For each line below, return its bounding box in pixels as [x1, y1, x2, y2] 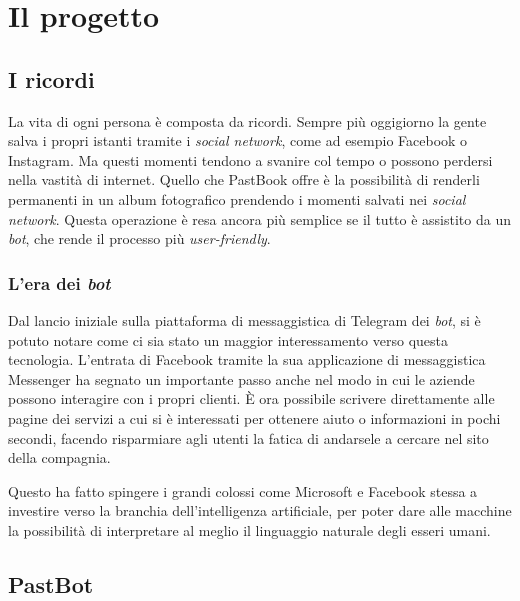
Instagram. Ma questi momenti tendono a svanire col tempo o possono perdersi [8, 149, 493, 170]
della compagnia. [8, 447, 111, 468]
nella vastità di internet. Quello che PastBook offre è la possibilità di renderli [8, 169, 480, 190]
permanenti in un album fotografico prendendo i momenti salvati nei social [8, 188, 466, 209]
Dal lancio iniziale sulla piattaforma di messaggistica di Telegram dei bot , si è [8, 309, 481, 330]
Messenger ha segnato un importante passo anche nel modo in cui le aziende [8, 368, 475, 389]
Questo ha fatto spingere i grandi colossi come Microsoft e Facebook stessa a [8, 480, 478, 501]
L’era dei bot [8, 270, 111, 295]
